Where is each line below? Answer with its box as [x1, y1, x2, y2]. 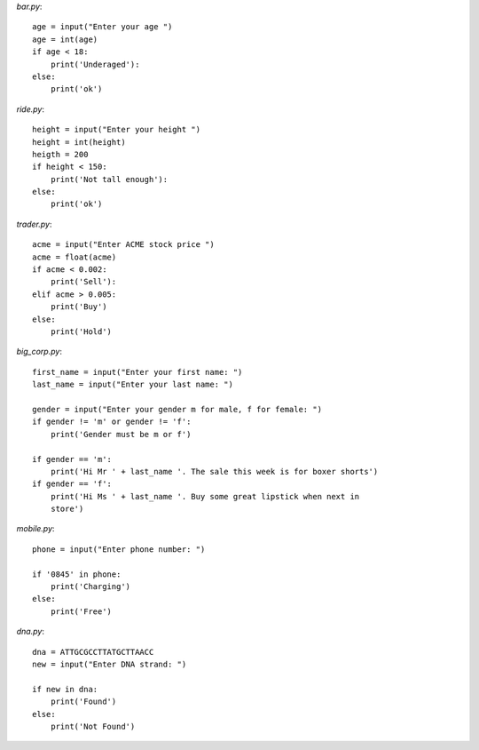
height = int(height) [32, 137, 126, 147]
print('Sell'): [50, 276, 117, 287]
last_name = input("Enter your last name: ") [32, 379, 234, 390]
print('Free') [50, 606, 113, 617]
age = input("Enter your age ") [32, 22, 173, 32]
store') [50, 504, 84, 515]
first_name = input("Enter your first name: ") [32, 367, 243, 377]
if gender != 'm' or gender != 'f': [32, 417, 192, 427]
